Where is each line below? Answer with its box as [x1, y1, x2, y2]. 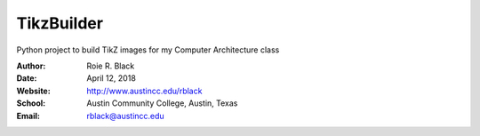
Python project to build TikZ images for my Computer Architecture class [16, 44, 280, 55]
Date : [16, 73, 37, 84]
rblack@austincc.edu [86, 110, 164, 121]
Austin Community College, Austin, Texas [86, 98, 238, 108]
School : [16, 98, 46, 108]
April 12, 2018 [86, 73, 137, 84]
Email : [16, 110, 40, 121]
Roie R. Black [86, 60, 135, 71]
